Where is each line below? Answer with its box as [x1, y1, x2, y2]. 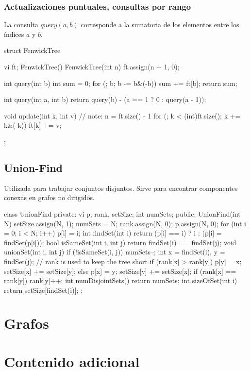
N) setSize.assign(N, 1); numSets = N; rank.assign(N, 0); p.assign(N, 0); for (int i [4, 218, 246, 228]
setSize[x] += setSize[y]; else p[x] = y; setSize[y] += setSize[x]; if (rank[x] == [4, 266, 236, 276]
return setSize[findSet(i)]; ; [4, 285, 83, 295]
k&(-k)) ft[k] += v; [4, 120, 62, 130]
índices [4, 29, 24, 39]
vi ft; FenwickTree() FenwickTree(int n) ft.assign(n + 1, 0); [4, 62, 180, 71]
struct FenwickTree [4, 45, 61, 55]
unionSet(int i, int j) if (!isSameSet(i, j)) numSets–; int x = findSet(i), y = [4, 247, 225, 257]
